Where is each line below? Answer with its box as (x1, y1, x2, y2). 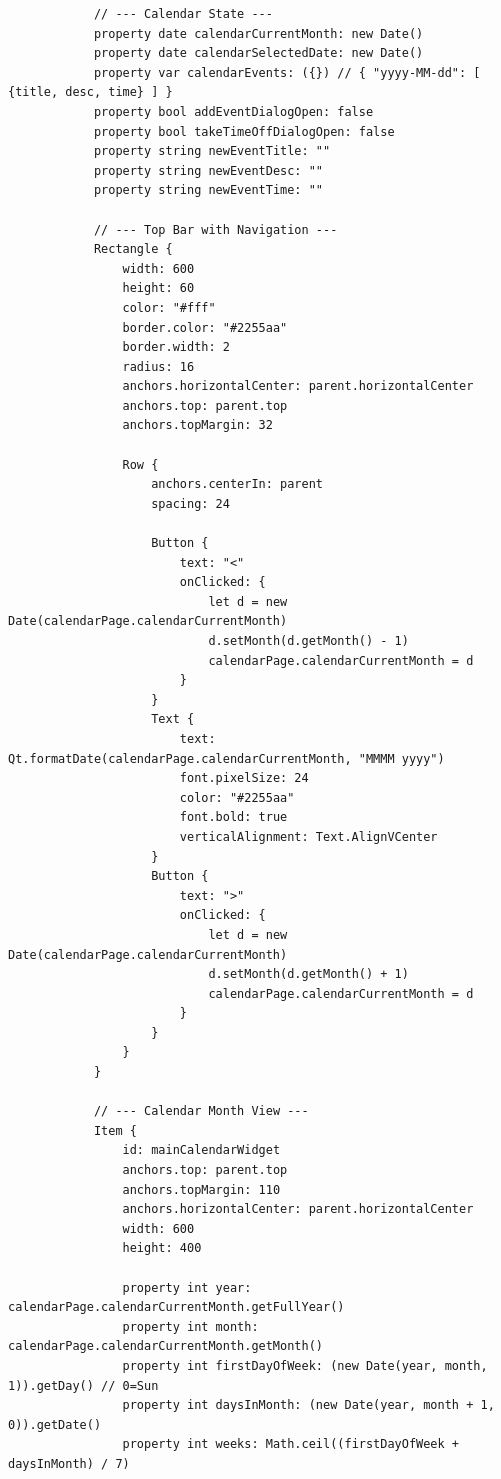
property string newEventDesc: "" (93, 163, 323, 178)
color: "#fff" (122, 300, 216, 315)
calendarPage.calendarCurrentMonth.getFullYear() (8, 1300, 345, 1315)
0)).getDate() (8, 1417, 102, 1432)
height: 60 (122, 281, 195, 296)
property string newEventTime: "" (93, 183, 323, 198)
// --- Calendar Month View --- (93, 1104, 309, 1119)
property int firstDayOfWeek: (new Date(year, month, (122, 1358, 488, 1373)
